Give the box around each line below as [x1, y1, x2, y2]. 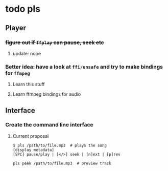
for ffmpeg [5, 70, 30, 77]
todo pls [5, 3, 41, 15]
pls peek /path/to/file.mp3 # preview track [12, 161, 111, 166]
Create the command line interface [5, 121, 93, 129]
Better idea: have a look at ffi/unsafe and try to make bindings [5, 63, 163, 70]
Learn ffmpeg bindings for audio [12, 91, 81, 97]
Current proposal [12, 133, 49, 139]
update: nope [12, 50, 41, 56]
